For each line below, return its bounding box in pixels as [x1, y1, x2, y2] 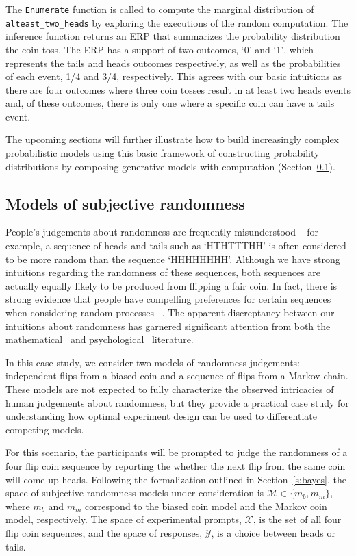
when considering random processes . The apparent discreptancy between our [5, 305, 335, 320]
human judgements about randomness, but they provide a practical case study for [5, 395, 349, 409]
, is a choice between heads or [211, 525, 335, 540]
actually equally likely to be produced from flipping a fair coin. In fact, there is [5, 278, 338, 292]
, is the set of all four [253, 512, 342, 527]
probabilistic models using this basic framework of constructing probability [5, 146, 320, 160]
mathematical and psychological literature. [5, 332, 194, 346]
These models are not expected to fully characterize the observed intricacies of [5, 381, 334, 396]
